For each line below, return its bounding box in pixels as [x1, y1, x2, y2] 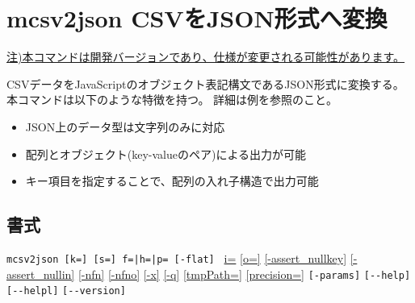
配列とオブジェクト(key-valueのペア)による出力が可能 [25, 145, 307, 162]
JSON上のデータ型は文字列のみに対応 [25, 118, 225, 135]
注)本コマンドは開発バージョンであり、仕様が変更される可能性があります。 [6, 48, 405, 65]
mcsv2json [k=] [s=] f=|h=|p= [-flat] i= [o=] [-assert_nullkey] [6, 249, 347, 266]
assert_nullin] [6, 265, 75, 282]
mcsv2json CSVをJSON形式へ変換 [6, 2, 388, 35]
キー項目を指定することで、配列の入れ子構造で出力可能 [25, 172, 319, 189]
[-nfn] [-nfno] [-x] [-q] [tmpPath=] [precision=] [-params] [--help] [78, 265, 411, 282]
